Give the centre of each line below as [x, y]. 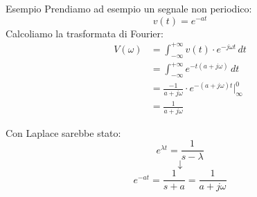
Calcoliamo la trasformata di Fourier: [85, 33]
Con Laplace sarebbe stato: [63, 132]
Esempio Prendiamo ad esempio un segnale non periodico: [129, 8]
